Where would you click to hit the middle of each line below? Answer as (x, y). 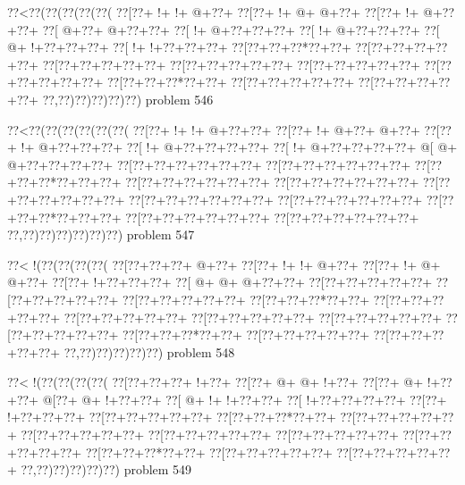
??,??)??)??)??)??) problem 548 (149, 351)
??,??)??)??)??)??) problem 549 (106, 469)
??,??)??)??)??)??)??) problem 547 (101, 234)
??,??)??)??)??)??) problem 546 (128, 99)
